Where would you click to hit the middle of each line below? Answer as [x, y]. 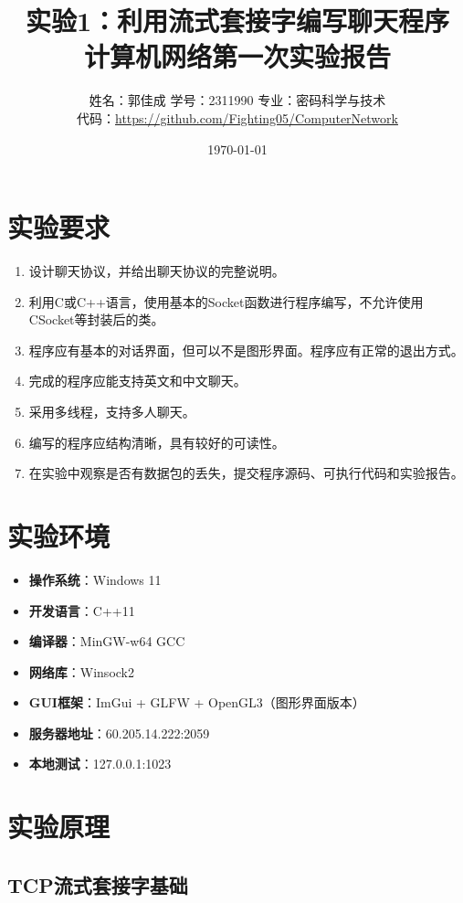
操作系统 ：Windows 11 [95, 579]
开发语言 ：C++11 [82, 610]
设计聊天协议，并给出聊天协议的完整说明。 [157, 271]
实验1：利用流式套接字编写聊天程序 [237, 21]
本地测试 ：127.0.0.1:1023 [100, 764]
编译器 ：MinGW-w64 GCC [107, 641]
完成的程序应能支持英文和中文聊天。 [137, 381]
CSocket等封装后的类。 [96, 319]
